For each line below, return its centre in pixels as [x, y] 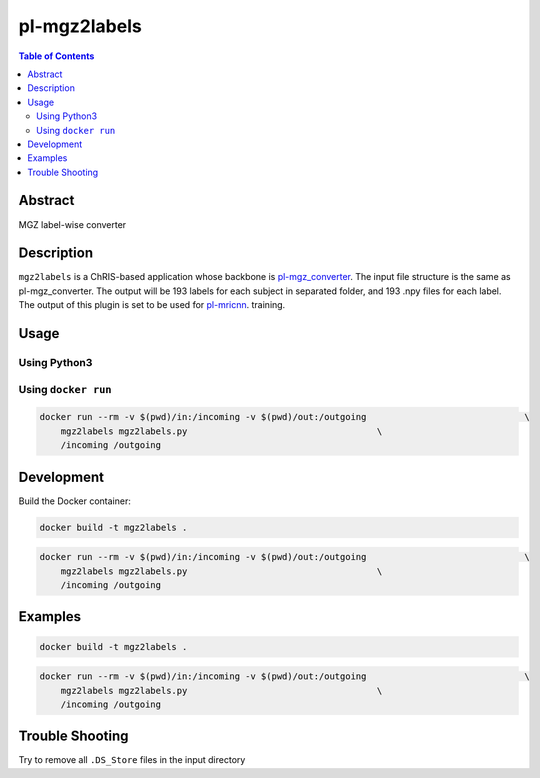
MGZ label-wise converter [72, 224]
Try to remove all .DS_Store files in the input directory [132, 760]
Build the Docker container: [75, 501]
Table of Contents [56, 56]
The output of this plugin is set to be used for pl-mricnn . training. [152, 305]
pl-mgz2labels [80, 26]
